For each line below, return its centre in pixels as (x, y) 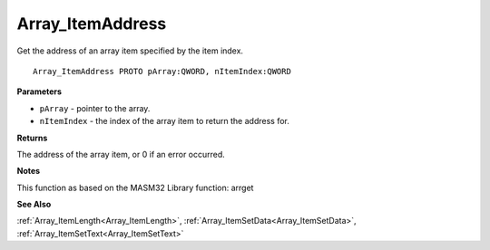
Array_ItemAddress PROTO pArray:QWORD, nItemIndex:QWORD (162, 71)
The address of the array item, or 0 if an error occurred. (121, 154)
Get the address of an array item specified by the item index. (130, 51)
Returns (32, 138)
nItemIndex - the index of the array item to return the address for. (164, 121)
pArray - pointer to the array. (95, 108)
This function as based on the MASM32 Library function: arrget (135, 187)
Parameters (39, 91)
